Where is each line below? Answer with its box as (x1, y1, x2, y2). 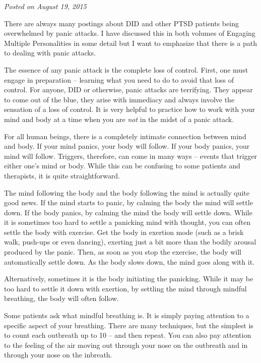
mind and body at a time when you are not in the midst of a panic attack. (4, 113, 234, 124)
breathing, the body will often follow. (4, 293, 119, 304)
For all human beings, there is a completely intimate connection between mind (4, 131, 246, 141)
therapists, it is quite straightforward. (4, 170, 120, 180)
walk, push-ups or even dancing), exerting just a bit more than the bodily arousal (4, 236, 256, 247)
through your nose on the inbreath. (4, 349, 112, 360)
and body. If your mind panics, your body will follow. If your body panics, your (4, 141, 250, 151)
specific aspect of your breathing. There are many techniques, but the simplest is (4, 320, 253, 330)
